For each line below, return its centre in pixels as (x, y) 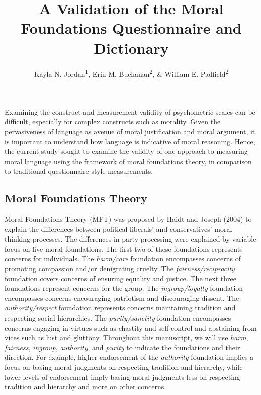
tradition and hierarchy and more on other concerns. (85, 387)
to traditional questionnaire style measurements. (79, 171)
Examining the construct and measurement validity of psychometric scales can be (130, 111)
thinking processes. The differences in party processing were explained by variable (130, 239)
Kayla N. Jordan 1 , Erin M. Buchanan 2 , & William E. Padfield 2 (131, 73)
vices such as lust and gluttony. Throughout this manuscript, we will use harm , (126, 337)
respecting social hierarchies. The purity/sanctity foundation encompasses (118, 318)
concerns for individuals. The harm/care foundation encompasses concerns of (123, 258)
